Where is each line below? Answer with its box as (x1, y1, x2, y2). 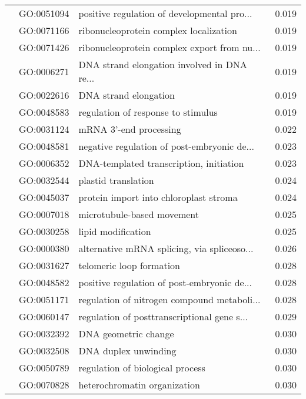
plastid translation (78, 173, 154, 187)
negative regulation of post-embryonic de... (78, 139, 254, 153)
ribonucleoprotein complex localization (78, 24, 237, 37)
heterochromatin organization (78, 378, 200, 391)
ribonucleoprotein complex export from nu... (78, 41, 261, 54)
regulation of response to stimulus (78, 105, 218, 119)
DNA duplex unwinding (78, 344, 177, 357)
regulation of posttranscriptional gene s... (78, 310, 248, 323)
